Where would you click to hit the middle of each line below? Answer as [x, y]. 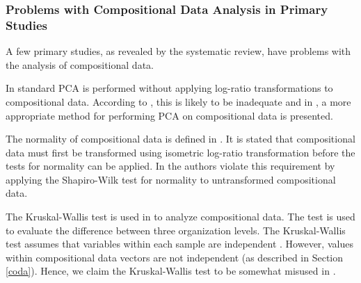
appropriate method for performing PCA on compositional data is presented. [169, 115]
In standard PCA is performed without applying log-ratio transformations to [169, 88]
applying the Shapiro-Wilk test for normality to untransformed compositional [171, 179]
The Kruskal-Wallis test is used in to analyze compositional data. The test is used [180, 217]
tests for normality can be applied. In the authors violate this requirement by [170, 166]
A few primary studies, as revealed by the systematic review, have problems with [178, 51]
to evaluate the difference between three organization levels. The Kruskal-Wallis [176, 230]
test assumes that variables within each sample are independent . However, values [179, 244]
